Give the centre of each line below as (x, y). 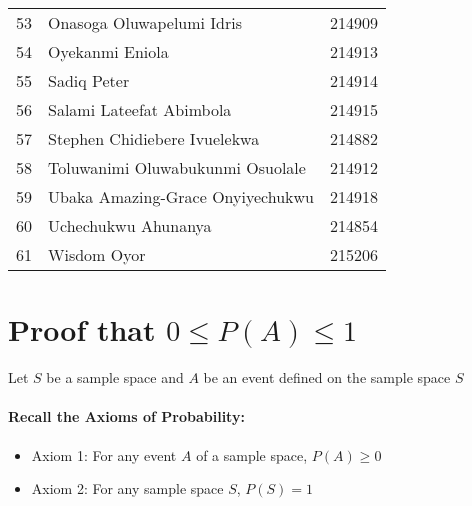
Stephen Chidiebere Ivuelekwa (154, 138)
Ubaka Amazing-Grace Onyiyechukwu (181, 196)
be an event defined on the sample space (327, 377)
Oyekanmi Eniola (108, 51)
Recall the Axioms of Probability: (126, 416)
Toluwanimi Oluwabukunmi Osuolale (177, 167)
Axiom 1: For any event (104, 454)
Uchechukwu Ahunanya (130, 225)
